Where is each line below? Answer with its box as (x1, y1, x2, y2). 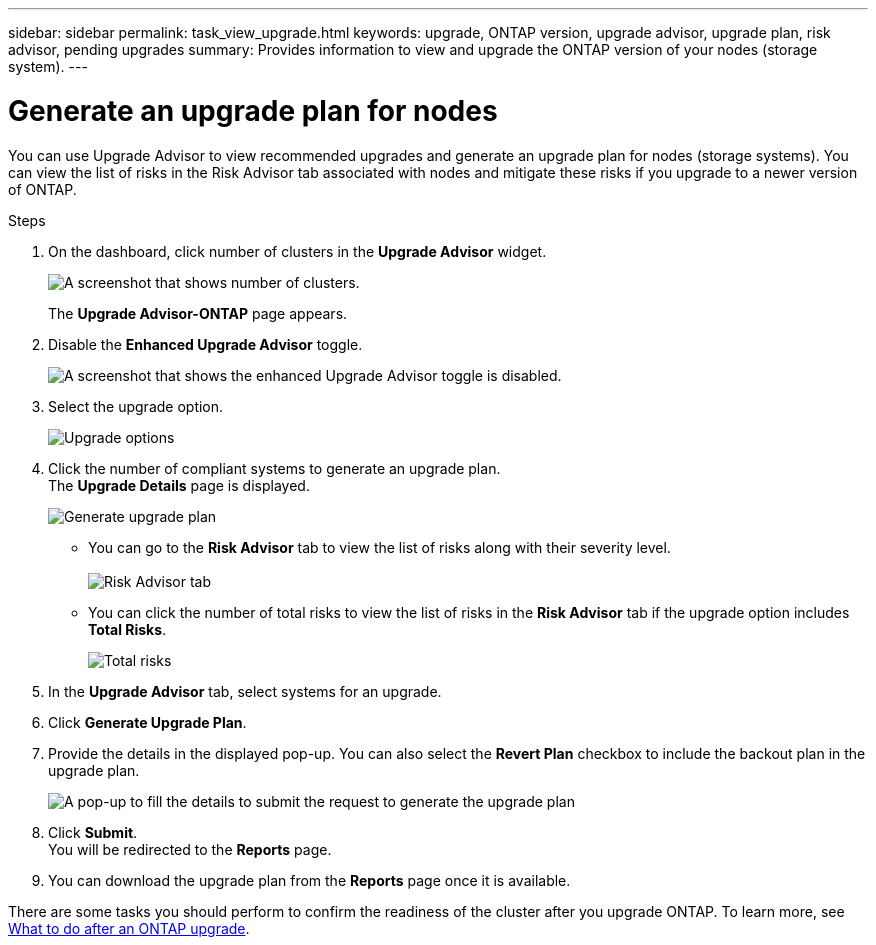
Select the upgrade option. (48, 397, 224, 415)
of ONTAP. (8, 180, 77, 198)
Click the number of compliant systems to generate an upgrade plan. (48, 459, 501, 477)
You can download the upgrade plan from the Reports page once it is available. (48, 871, 571, 889)
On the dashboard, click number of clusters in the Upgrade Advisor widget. (48, 242, 547, 260)
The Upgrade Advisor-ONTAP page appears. (48, 304, 348, 322)
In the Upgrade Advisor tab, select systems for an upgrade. (48, 682, 442, 700)
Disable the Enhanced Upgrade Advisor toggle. (48, 335, 363, 353)
